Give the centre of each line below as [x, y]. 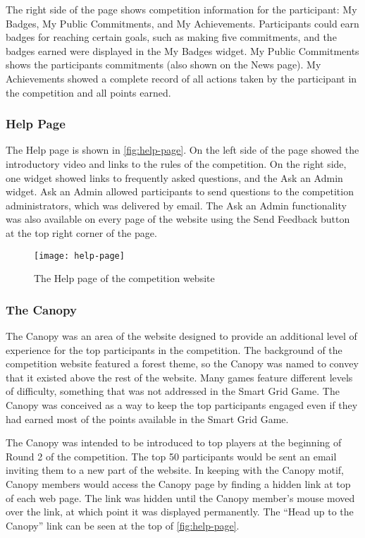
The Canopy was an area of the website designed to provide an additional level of [181, 336]
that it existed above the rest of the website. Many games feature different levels [179, 377]
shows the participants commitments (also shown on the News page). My [163, 65]
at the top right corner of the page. [81, 232]
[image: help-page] [79, 256]
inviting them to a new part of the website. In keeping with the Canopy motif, [175, 470]
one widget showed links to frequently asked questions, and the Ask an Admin [174, 177]
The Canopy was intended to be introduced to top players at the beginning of [174, 442]
